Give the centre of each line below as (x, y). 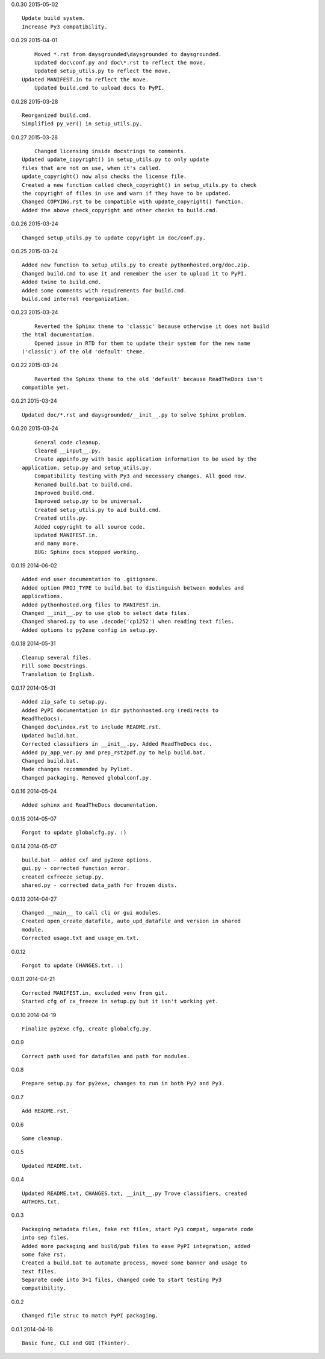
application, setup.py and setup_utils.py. (87, 468)
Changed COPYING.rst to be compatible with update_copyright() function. (133, 202)
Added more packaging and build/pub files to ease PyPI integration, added (136, 1246)
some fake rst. (44, 1254)
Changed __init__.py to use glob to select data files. (106, 613)
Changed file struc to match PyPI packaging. (90, 1316)
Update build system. (54, 18)
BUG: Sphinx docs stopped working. (87, 552)
